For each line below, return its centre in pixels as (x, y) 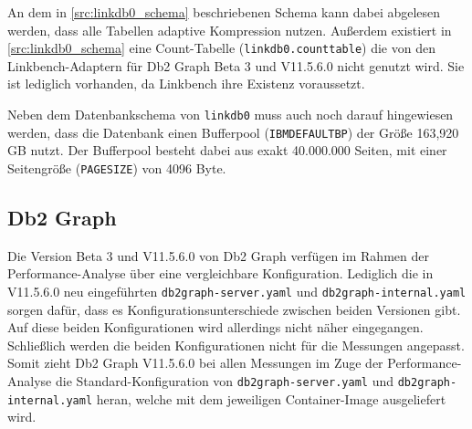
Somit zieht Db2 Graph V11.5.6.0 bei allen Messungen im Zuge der (195, 363)
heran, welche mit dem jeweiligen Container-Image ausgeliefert (271, 398)
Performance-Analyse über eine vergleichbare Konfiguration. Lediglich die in (220, 273)
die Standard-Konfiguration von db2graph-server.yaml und (225, 381)
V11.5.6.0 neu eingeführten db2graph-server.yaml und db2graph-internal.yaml (237, 291)
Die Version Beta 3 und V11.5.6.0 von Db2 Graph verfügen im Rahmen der (218, 255)
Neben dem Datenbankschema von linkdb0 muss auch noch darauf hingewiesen (231, 115)
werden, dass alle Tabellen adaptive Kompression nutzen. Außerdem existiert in (230, 30)
